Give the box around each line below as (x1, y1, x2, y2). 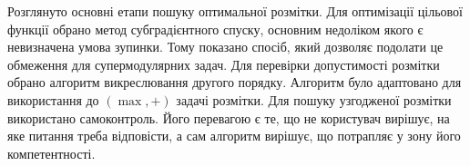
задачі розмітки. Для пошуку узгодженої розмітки (176, 90, 452, 109)
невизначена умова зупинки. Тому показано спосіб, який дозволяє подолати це (7, 37, 444, 56)
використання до (7, 90, 99, 109)
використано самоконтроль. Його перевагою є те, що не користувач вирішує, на (7, 108, 450, 127)
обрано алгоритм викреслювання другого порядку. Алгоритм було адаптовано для (7, 73, 462, 92)
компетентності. (7, 143, 96, 162)
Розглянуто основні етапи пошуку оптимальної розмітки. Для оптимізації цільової (7, 2, 463, 20)
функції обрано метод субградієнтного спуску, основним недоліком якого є (7, 19, 424, 38)
